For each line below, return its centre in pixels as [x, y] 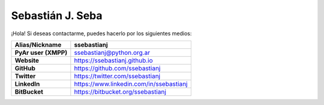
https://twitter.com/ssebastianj [117, 76]
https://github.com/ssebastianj [117, 68]
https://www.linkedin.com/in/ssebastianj [131, 84]
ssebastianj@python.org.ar [112, 52]
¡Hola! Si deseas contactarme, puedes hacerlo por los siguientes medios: [101, 33]
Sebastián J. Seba [57, 16]
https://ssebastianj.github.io [113, 60]
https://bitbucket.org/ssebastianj [120, 91]
